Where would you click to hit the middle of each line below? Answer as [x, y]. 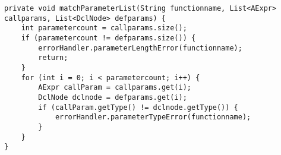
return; [53, 58]
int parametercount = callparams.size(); [104, 28]
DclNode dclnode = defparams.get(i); [113, 97]
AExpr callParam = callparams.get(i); [115, 88]
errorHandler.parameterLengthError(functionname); [140, 48]
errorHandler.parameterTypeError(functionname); [153, 117]
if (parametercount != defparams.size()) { [108, 38]
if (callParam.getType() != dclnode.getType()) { [138, 107]
